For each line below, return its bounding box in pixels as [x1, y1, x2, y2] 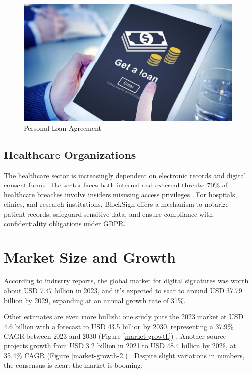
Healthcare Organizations [4, 147, 136, 162]
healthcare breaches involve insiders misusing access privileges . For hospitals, [4, 189, 237, 199]
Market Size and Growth [4, 247, 176, 267]
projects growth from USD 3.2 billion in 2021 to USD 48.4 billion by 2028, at [4, 340, 236, 350]
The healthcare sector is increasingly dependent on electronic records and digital [4, 170, 246, 180]
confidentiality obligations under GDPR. [4, 218, 126, 228]
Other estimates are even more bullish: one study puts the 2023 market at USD [4, 311, 244, 322]
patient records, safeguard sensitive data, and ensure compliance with [4, 209, 213, 219]
